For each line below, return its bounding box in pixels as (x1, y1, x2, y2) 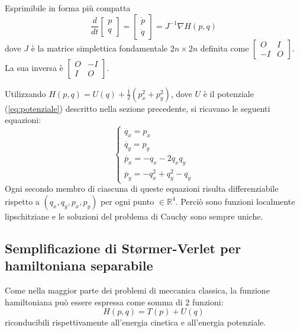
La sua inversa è (5, 61, 63, 73)
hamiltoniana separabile (5, 256, 153, 275)
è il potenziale (203, 87, 254, 99)
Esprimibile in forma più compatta (5, 2, 131, 14)
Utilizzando (5, 87, 46, 99)
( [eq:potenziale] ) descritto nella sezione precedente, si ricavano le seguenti (5, 102, 270, 114)
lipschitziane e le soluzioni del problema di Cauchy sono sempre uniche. (5, 209, 263, 222)
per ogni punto (100, 195, 154, 207)
